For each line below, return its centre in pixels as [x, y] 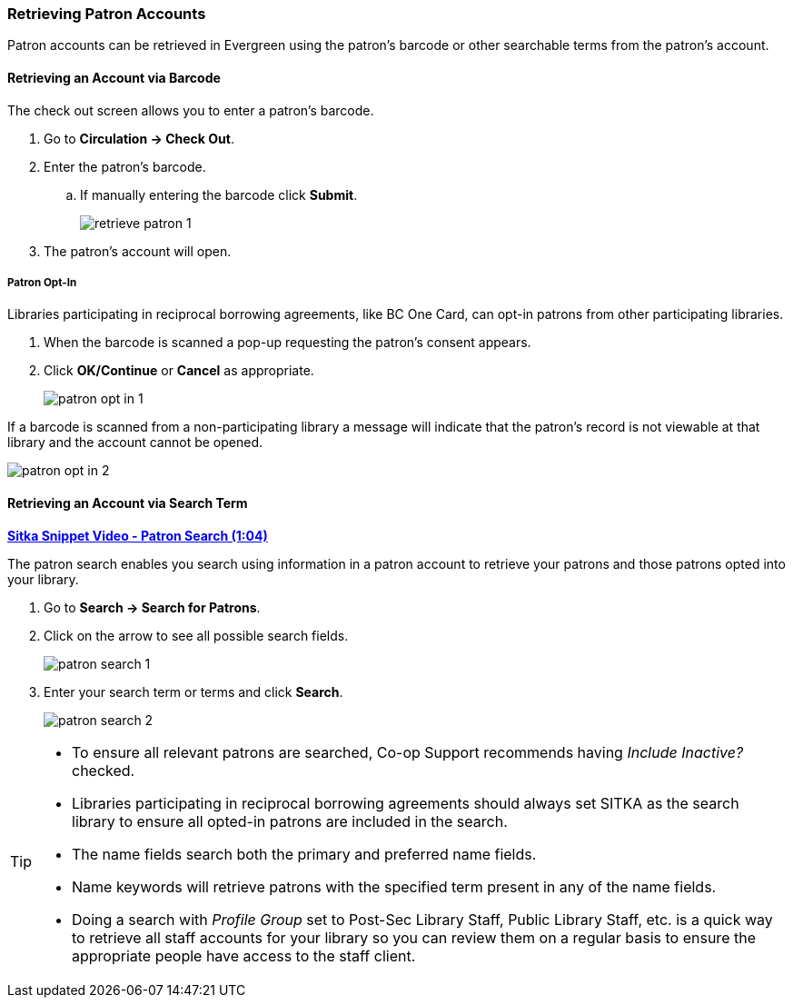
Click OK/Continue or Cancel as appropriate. [179, 371]
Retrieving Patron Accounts [107, 14]
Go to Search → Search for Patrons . [152, 607]
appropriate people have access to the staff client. [244, 955]
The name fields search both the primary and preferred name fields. [304, 854]
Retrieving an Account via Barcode [114, 77]
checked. [104, 770]
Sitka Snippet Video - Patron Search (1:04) [138, 535]
